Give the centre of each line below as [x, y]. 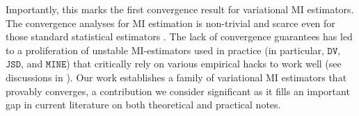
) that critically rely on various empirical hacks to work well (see [204, 64]
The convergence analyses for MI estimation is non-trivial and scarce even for [170, 23]
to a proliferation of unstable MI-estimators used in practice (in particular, [165, 50]
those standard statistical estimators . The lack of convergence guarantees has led [179, 36]
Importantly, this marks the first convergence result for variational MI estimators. [180, 9]
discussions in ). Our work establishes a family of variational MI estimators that [176, 77]
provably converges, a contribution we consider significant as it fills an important [178, 91]
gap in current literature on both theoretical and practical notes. [143, 105]
